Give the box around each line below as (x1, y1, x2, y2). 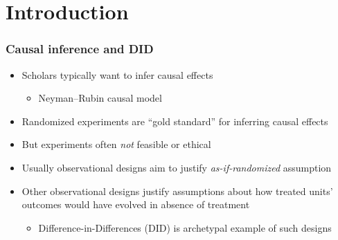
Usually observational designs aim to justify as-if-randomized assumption (21, 160, 332, 174)
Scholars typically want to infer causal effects (21, 67, 213, 82)
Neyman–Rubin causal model (38, 91, 162, 105)
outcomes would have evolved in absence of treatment (21, 197, 250, 212)
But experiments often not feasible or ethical (21, 137, 211, 151)
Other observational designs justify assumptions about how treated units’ (21, 183, 333, 198)
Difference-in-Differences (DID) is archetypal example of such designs (38, 220, 332, 234)
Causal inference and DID (6, 40, 154, 57)
